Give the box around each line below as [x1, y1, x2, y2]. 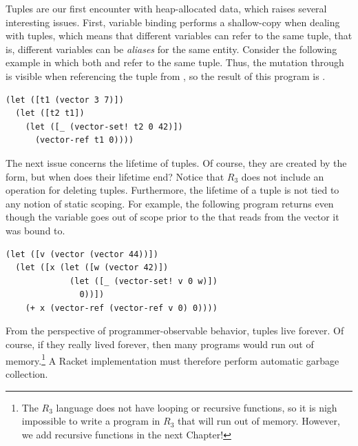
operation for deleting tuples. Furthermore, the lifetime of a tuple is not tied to [6, 183, 339, 197]
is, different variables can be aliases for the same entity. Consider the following [6, 41, 337, 56]
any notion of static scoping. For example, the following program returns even [6, 196, 334, 210]
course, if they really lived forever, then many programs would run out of [6, 337, 314, 352]
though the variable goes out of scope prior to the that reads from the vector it [6, 210, 339, 224]
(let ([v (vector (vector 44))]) [6, 249, 158, 259]
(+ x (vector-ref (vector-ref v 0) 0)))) [25, 303, 218, 313]
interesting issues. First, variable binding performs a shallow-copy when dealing [6, 14, 340, 29]
